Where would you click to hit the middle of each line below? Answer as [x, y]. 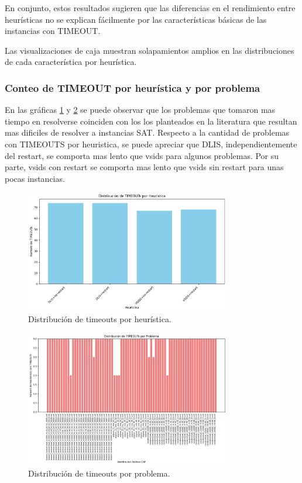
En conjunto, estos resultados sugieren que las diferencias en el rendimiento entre [150, 8]
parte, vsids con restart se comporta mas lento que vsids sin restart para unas [144, 167]
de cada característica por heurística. [71, 62]
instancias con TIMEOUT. [53, 31]
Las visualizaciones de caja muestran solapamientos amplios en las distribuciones [150, 50]
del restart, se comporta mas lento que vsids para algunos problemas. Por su [142, 155]
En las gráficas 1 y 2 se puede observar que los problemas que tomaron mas [140, 110]
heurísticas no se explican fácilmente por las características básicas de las [136, 19]
